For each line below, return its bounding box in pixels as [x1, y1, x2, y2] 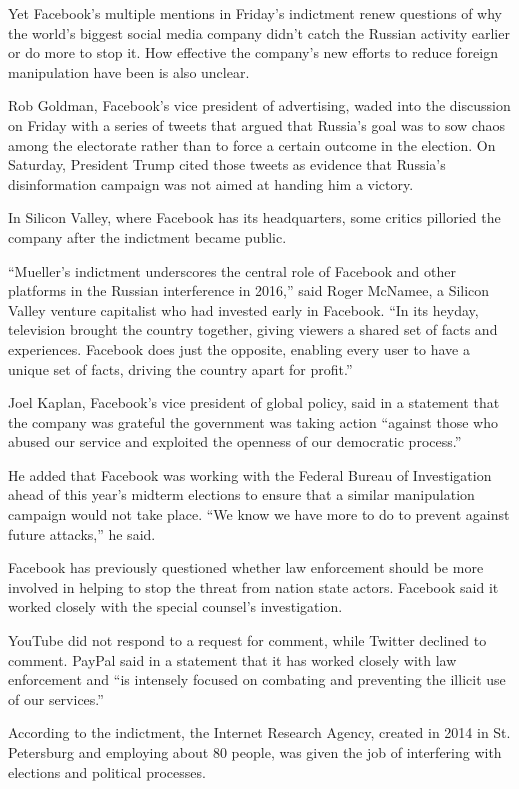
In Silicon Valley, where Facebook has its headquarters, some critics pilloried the [8, 207, 501, 228]
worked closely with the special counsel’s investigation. [8, 596, 343, 617]
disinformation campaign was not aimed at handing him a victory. [8, 173, 414, 194]
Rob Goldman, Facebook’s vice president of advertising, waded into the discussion [8, 95, 511, 116]
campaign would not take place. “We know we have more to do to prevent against [8, 504, 510, 525]
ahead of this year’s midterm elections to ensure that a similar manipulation [8, 484, 475, 505]
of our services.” [8, 688, 104, 709]
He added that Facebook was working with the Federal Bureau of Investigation [8, 464, 492, 485]
